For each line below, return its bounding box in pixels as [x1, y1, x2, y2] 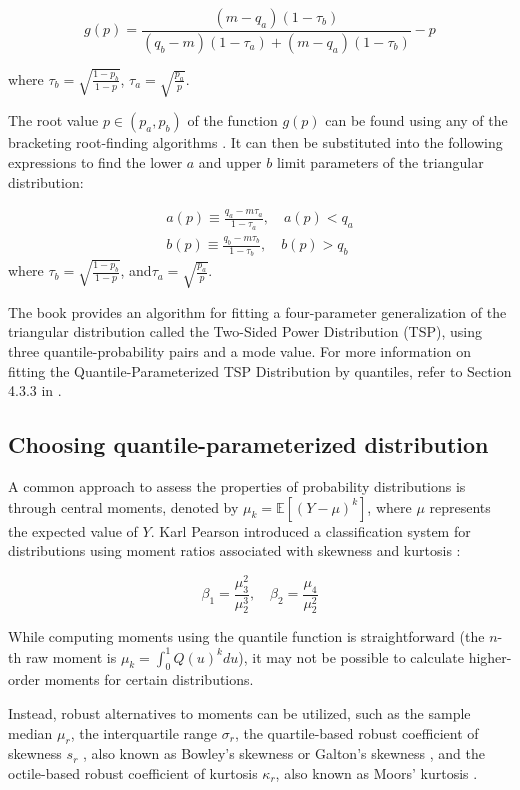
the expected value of [8, 520, 138, 541]
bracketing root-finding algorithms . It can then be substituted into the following [8, 132, 503, 153]
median [8, 722, 53, 743]
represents [429, 496, 491, 517]
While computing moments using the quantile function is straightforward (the [8, 626, 485, 647]
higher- [468, 646, 512, 667]
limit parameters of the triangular [276, 152, 484, 173]
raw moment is [25, 646, 117, 667]
